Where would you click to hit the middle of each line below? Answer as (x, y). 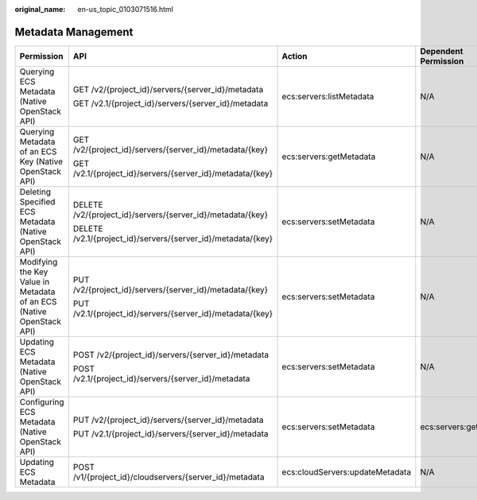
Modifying (39, 262)
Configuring (42, 401)
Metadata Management (74, 32)
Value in (35, 281)
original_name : (40, 9)
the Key (34, 272)
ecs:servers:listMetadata (328, 96)
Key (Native (41, 161)
